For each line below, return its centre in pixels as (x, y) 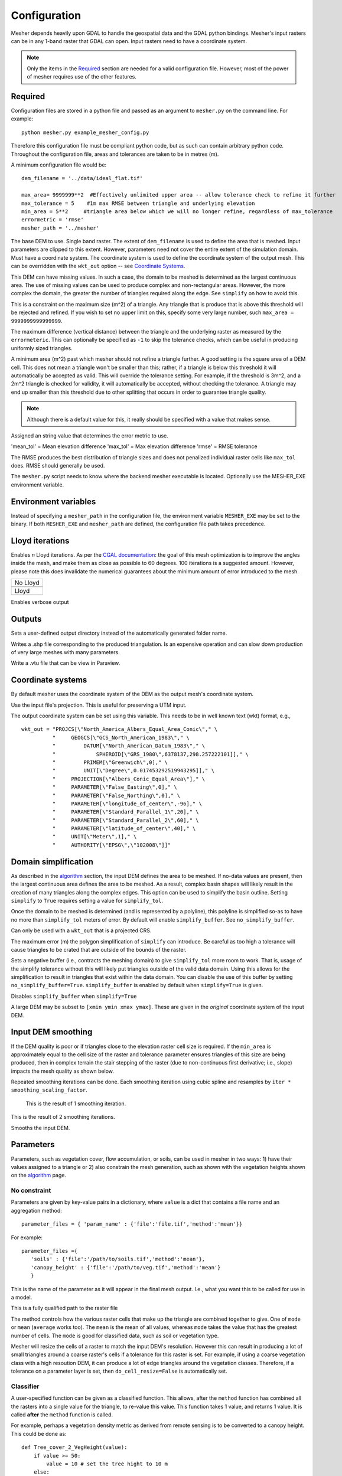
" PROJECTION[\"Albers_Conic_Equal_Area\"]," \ (129, 779)
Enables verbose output (40, 602)
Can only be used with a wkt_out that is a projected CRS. (81, 930)
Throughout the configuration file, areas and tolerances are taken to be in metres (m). (115, 154)
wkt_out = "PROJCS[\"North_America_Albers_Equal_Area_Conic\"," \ (120, 729)
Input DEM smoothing (52, 1032)
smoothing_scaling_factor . (49, 1090)
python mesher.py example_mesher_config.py (85, 132)
